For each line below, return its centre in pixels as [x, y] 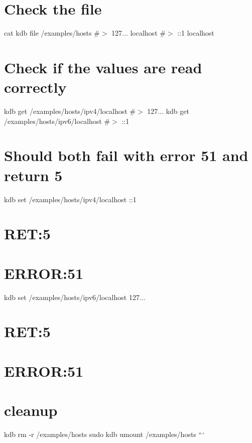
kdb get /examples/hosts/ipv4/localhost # [70, 111]
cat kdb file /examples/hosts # [52, 33]
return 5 [33, 175]
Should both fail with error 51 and [126, 155]
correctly [35, 87]
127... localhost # [139, 33]
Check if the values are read [103, 67]
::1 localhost [196, 33]
